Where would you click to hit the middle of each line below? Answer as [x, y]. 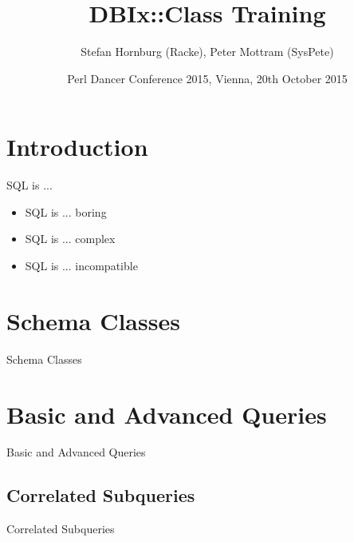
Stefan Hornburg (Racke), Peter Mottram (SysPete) [207, 52]
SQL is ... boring [66, 211]
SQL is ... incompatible [81, 266]
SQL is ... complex [70, 239]
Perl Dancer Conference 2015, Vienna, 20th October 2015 [207, 78]
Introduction [77, 147]
